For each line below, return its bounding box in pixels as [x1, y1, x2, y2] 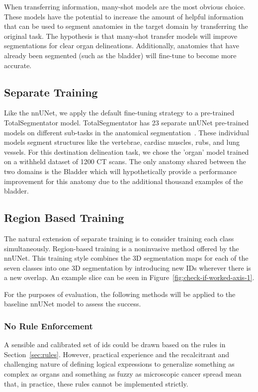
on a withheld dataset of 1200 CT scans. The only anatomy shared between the [4, 156, 246, 167]
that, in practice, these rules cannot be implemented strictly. [4, 378, 188, 389]
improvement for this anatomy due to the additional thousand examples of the [4, 176, 243, 186]
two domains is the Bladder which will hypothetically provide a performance [4, 166, 237, 176]
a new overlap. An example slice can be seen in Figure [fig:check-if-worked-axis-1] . [4, 272, 255, 283]
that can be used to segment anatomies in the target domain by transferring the [4, 21, 248, 31]
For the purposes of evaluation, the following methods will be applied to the [4, 289, 236, 299]
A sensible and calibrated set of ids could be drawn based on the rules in [4, 339, 226, 350]
